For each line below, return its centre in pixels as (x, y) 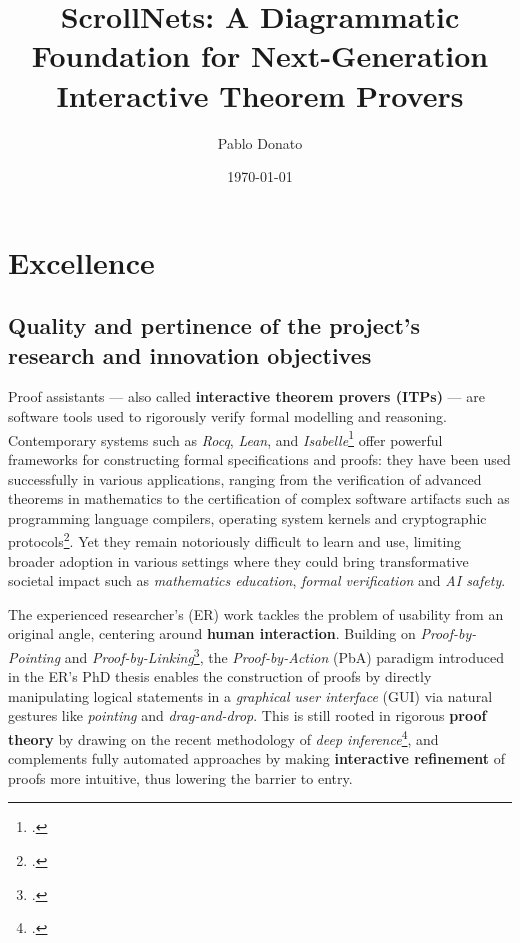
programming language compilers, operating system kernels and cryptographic (247, 517)
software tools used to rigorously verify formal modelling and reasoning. (227, 416)
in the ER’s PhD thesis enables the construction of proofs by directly (220, 676)
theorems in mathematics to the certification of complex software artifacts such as (259, 498)
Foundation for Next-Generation (260, 55)
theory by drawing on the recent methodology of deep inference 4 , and (223, 737)
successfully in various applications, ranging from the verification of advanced (245, 478)
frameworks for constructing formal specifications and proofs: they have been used (259, 458)
